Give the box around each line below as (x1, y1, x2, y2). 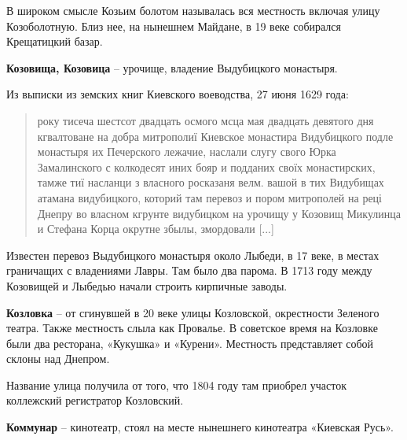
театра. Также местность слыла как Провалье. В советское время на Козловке (6, 320, 378, 336)
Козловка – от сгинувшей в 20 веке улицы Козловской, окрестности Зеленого (6, 304, 379, 320)
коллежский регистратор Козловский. (6, 392, 184, 409)
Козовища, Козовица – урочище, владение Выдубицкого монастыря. (6, 59, 338, 76)
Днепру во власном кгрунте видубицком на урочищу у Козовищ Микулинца (37, 205, 401, 221)
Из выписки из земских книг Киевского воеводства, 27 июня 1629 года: (6, 86, 349, 102)
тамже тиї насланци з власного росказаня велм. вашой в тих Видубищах (37, 174, 384, 190)
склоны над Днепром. (6, 350, 110, 367)
